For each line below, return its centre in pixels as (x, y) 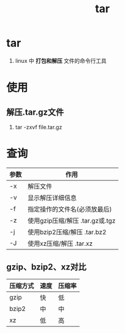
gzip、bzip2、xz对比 (46, 267)
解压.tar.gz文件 (35, 112)
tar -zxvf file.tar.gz (38, 127)
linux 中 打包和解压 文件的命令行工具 (61, 60)
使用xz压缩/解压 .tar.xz (60, 243)
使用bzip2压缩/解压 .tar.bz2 (67, 232)
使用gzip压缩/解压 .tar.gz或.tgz (72, 220)
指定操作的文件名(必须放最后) (70, 209)
